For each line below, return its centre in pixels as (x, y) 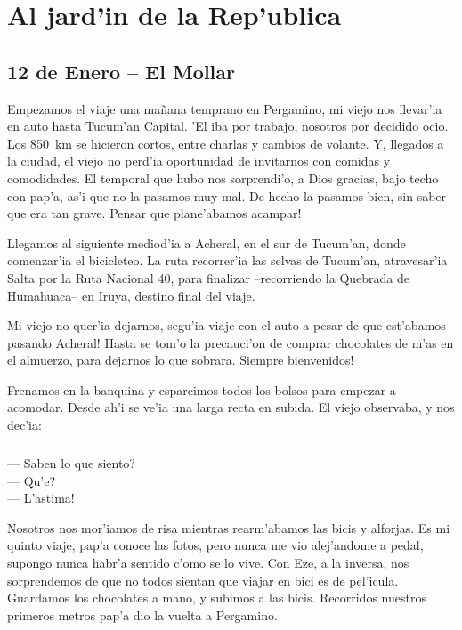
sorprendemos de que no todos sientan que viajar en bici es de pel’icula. (203, 580)
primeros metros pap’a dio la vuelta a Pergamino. (142, 614)
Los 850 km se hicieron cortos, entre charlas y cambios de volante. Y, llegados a (226, 143)
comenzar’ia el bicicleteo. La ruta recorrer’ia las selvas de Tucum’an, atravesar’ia (227, 260)
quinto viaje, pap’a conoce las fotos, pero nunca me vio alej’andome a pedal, (215, 545)
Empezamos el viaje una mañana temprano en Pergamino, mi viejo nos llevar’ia (225, 108)
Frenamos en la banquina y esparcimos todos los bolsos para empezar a (202, 389)
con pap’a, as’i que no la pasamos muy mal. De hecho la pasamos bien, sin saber (227, 195)
